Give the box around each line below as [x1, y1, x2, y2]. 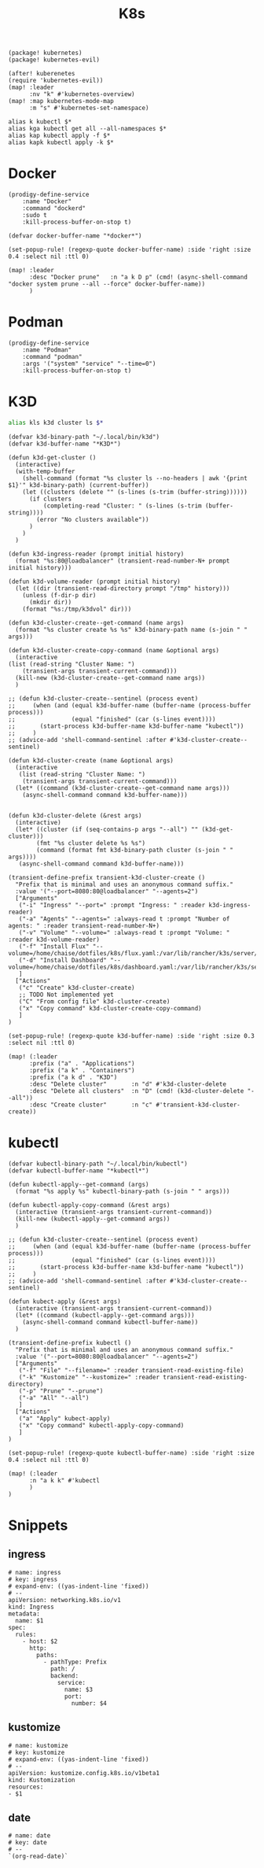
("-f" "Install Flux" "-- [18, 942, 104, 951]
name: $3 [64, 1685, 93, 1693]
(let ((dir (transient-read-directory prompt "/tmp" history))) [15, 584, 230, 593]
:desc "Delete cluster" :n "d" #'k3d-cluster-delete [28, 1080, 226, 1088]
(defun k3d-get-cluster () [8, 453, 97, 461]
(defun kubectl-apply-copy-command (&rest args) [8, 1201, 170, 1209]
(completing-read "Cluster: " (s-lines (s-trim [42, 501, 202, 510]
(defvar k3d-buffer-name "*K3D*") [8, 440, 122, 448]
